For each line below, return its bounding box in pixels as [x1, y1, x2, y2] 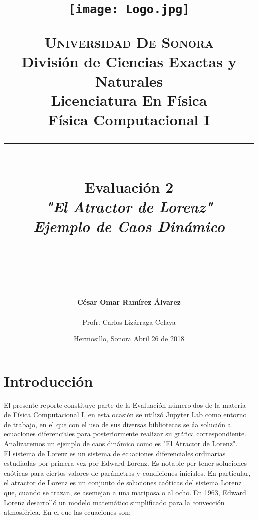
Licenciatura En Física [51, 90, 207, 110]
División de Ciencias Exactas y [21, 51, 237, 71]
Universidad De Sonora [44, 31, 214, 52]
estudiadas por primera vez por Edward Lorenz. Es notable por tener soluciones [4, 458, 247, 468]
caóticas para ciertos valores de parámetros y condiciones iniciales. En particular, [4, 467, 251, 478]
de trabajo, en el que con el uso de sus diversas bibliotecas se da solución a [4, 419, 231, 429]
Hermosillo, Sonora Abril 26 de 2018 [74, 333, 184, 344]
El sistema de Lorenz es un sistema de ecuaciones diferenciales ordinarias [4, 448, 226, 458]
